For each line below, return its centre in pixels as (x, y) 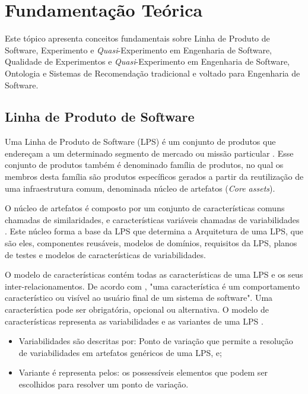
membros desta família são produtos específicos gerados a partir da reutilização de (154, 177)
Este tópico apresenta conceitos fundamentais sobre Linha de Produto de (137, 38)
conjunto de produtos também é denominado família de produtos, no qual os (144, 165)
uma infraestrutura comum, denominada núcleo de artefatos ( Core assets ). (140, 188)
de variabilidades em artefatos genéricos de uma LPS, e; (120, 352)
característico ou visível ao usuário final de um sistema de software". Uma (139, 298)
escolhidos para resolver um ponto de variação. (104, 384)
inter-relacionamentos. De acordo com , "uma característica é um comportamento (152, 286)
